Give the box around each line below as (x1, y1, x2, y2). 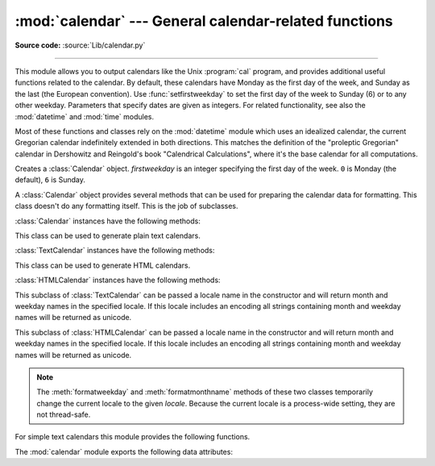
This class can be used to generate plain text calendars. (14, 231, 201, 241)
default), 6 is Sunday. (14, 175, 86, 185)
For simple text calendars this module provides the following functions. (14, 432, 251, 442)
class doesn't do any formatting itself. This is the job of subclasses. (14, 202, 238, 211)
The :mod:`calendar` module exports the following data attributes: (14, 447, 234, 456)
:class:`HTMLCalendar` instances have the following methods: (14, 275, 221, 285)
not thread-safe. (36, 410, 91, 419)
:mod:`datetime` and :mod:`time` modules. (14, 111, 155, 121)
